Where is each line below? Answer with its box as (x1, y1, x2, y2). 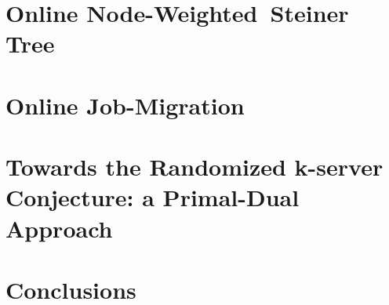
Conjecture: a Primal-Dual (5, 181, 300, 213)
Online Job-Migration (5, 89, 245, 121)
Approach (5, 212, 113, 244)
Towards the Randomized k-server (5, 151, 384, 183)
